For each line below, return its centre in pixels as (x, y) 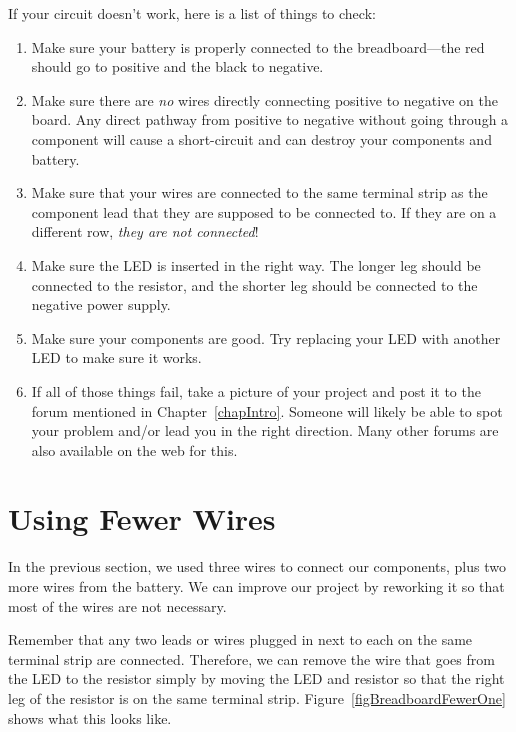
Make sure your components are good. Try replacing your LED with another (266, 337)
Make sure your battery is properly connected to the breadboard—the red (258, 46)
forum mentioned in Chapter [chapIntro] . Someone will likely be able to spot (267, 410)
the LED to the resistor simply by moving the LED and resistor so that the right (256, 678)
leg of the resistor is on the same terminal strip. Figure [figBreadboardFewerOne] (257, 697)
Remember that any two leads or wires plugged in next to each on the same (240, 639)
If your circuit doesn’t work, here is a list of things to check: (192, 13)
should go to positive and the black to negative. (177, 66)
